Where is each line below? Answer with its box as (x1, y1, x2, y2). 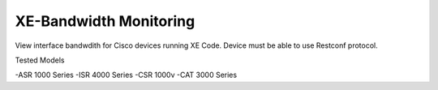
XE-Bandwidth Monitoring (15, 12, 195, 30)
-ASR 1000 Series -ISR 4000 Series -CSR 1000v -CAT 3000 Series (15, 70, 238, 80)
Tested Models (15, 55, 65, 65)
